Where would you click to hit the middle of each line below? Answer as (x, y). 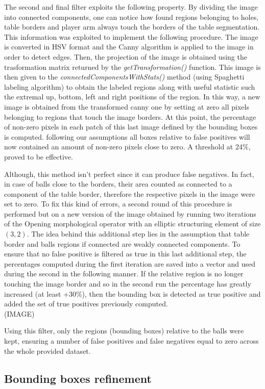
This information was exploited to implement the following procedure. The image (131, 36)
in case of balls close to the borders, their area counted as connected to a (118, 184)
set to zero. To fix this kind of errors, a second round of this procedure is (118, 204)
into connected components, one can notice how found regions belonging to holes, (131, 17)
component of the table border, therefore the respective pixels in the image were (130, 193)
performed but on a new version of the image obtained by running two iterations (130, 213)
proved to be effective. (39, 156)
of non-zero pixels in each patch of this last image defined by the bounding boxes (131, 127)
